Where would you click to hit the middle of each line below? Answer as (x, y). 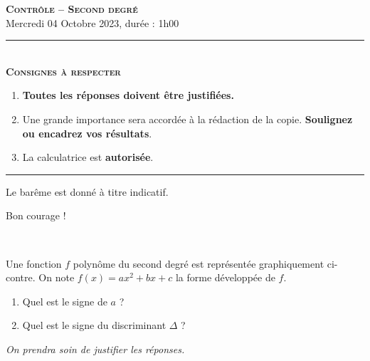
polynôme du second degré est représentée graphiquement (199, 263)
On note (57, 277)
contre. (21, 277)
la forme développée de (225, 277)
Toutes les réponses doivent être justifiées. (128, 95)
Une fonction (34, 263)
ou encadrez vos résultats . (87, 133)
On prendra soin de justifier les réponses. (95, 349)
